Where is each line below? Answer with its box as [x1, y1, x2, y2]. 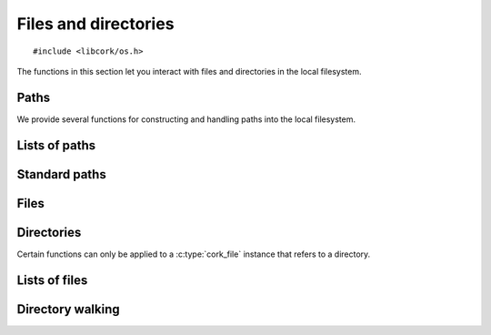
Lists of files [16, 272, 88, 288]
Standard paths [16, 167, 106, 182]
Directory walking [16, 301, 120, 317]
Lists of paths [16, 137, 96, 153]
